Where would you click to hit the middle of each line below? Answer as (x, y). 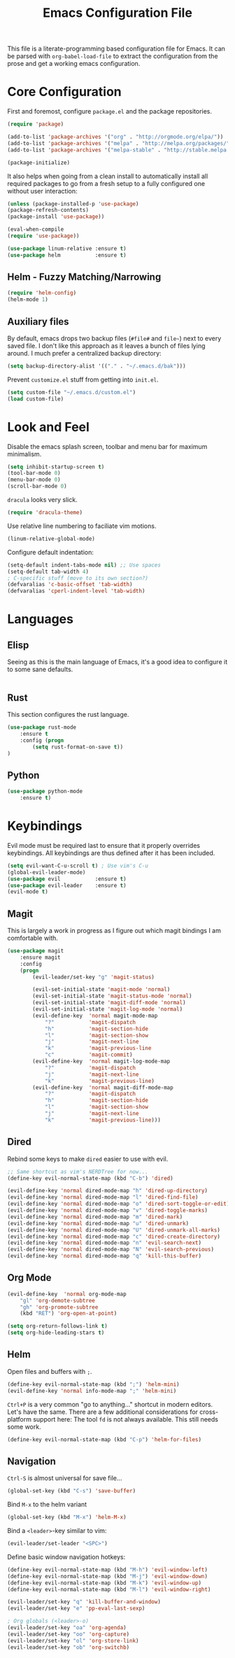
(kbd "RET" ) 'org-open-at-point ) (69, 1314)
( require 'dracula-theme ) (45, 513)
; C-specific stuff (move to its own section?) (78, 578)
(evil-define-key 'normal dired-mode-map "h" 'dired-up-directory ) (108, 1191)
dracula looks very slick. (43, 500)
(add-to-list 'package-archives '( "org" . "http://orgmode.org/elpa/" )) (115, 137)
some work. (24, 1427)
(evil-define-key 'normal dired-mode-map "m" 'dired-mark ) (95, 1217)
